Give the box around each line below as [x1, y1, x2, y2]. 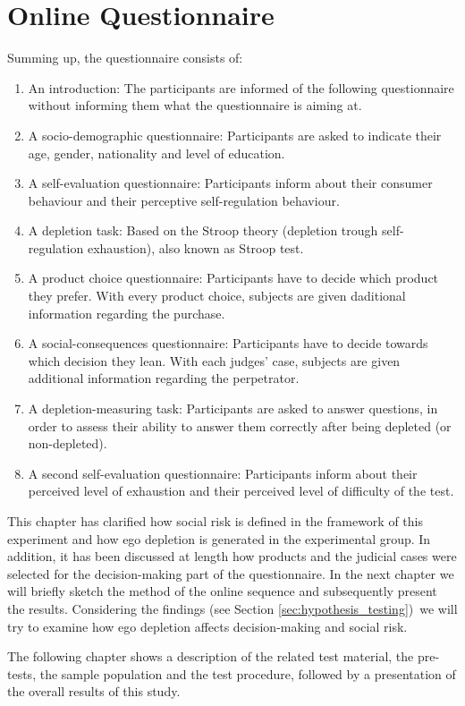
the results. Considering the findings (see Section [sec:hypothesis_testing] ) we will [7, 599, 458, 617]
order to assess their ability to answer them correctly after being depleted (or [28, 416, 452, 435]
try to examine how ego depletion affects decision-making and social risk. [7, 617, 408, 635]
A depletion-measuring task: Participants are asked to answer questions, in [28, 399, 438, 418]
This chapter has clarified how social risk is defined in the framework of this [7, 512, 423, 530]
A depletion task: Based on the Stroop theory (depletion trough [28, 221, 378, 240]
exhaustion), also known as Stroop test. [87, 238, 304, 257]
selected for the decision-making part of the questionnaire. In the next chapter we [7, 564, 454, 583]
